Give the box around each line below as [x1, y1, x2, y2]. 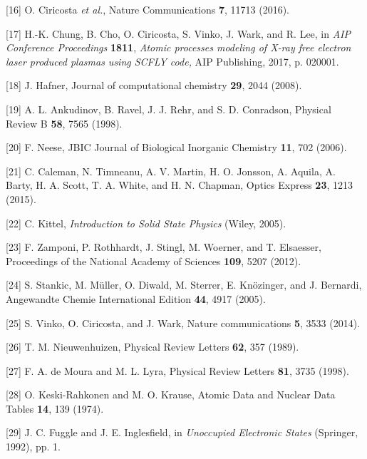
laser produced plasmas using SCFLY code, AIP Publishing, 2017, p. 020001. [6, 53, 339, 68]
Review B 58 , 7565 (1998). [6, 115, 123, 130]
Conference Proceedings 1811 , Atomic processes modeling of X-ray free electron [6, 40, 351, 55]
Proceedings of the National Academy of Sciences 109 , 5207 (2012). [6, 253, 301, 268]
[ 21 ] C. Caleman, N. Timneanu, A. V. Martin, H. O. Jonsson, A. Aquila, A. [6, 163, 336, 178]
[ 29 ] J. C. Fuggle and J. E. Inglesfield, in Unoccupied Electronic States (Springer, [6, 425, 358, 440]
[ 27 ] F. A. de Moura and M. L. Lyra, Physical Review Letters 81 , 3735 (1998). [6, 363, 349, 378]
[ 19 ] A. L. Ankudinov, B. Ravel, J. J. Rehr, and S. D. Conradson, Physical [6, 101, 331, 116]
